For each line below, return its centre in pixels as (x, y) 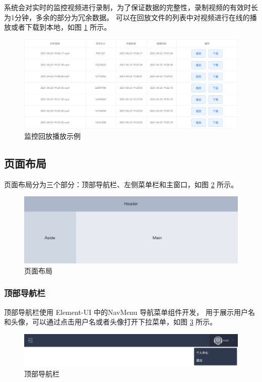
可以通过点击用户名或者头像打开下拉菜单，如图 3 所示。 (124, 322)
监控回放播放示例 (52, 136)
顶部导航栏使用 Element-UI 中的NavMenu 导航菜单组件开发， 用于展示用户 (126, 312)
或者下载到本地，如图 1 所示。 (61, 27)
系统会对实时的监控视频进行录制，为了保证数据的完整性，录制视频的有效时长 (131, 7)
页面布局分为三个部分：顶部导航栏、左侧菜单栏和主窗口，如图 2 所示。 (121, 184)
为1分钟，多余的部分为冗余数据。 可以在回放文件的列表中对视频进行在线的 (127, 17)
